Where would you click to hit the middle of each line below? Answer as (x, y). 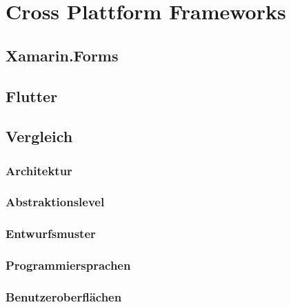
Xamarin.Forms (62, 55)
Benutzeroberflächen (64, 297)
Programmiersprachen (68, 265)
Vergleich (39, 136)
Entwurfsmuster (51, 234)
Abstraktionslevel (55, 202)
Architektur (39, 170)
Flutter (32, 96)
